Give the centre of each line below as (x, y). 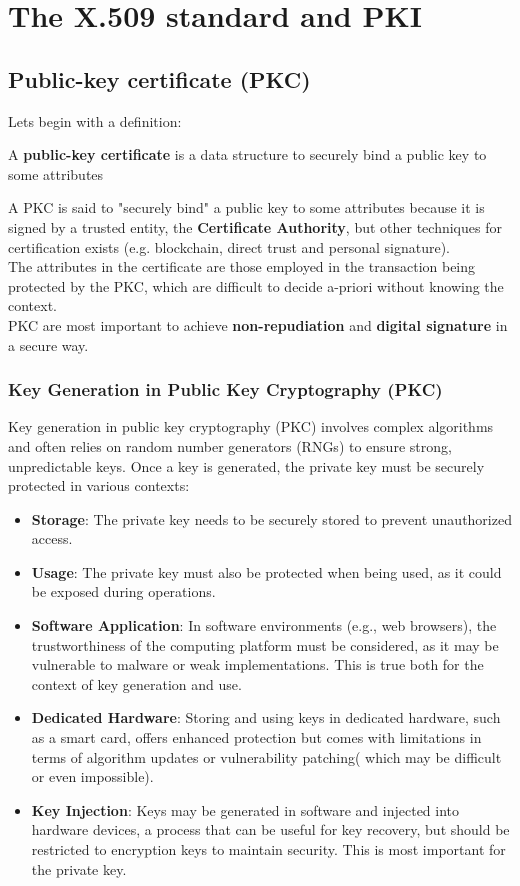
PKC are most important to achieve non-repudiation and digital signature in (258, 324)
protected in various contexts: (99, 485)
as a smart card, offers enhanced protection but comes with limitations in (256, 737)
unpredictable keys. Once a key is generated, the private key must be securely (246, 465)
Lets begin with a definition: (95, 120)
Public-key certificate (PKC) (159, 78)
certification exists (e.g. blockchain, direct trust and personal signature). (229, 246)
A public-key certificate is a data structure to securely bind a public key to (247, 154)
